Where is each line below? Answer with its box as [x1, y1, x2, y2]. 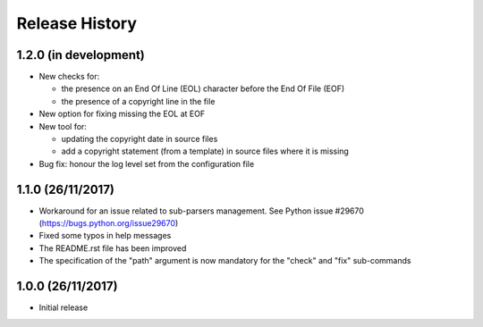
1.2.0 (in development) [16, 47, 145, 63]
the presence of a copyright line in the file [61, 96, 216, 106]
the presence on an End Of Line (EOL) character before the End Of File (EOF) [61, 83, 345, 94]
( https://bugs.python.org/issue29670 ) [38, 218, 179, 229]
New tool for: [38, 121, 87, 131]
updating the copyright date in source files [61, 134, 218, 145]
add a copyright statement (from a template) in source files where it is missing [61, 146, 349, 156]
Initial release [38, 302, 89, 313]
